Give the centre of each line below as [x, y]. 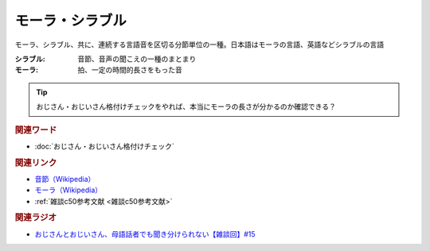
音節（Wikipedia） [65, 179]
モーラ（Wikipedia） [68, 190]
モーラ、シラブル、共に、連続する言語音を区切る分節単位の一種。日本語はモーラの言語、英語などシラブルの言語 [199, 44]
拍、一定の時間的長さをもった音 [130, 70]
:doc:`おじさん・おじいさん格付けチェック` [105, 146]
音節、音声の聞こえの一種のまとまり [137, 59]
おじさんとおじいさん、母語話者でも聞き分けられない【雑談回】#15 [145, 234]
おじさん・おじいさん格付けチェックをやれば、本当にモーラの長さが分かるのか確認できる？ [186, 106]
